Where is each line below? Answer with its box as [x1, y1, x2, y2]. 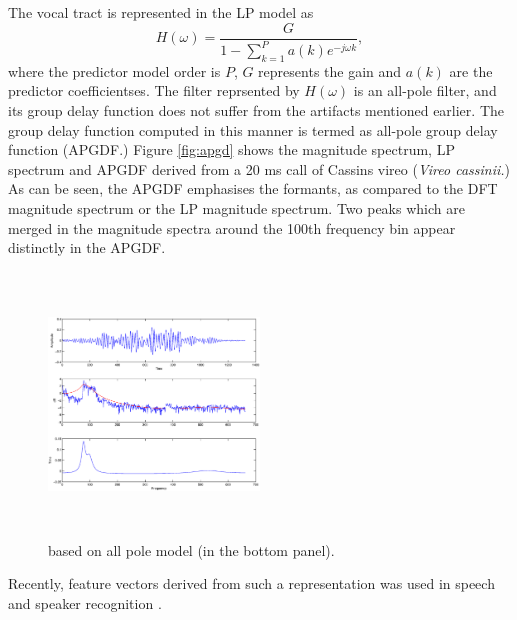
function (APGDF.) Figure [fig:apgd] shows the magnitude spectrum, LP [8, 139, 455, 160]
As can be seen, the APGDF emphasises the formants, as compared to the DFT [8, 178, 498, 199]
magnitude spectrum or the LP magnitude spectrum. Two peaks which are [8, 197, 465, 218]
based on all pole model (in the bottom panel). [48, 539, 335, 560]
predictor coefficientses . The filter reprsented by [8, 80, 300, 101]
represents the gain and [258, 60, 402, 81]
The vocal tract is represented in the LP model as [8, 2, 314, 22]
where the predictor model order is [8, 60, 221, 81]
